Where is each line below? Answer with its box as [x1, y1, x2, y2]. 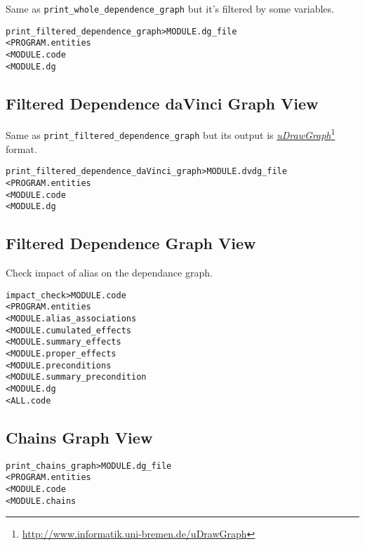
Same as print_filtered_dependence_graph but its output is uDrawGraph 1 [6, 126, 336, 142]
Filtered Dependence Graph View [6, 232, 256, 254]
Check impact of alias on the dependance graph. [6, 265, 213, 280]
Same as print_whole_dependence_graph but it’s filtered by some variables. [6, 1, 334, 15]
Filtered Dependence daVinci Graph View [6, 92, 319, 114]
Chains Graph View [6, 426, 153, 448]
